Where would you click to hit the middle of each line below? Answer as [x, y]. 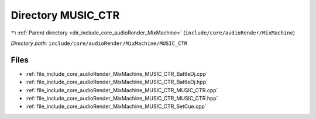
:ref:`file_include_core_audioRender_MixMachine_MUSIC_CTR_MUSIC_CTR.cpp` [122, 90]
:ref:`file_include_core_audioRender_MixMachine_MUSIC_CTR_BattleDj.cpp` [116, 73]
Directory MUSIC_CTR [65, 15]
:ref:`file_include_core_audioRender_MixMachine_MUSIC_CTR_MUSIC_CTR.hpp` [122, 99]
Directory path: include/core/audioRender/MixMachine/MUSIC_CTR [99, 43]
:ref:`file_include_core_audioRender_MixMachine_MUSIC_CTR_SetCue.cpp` [116, 106]
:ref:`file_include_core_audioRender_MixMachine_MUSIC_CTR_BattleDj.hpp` [116, 82]
